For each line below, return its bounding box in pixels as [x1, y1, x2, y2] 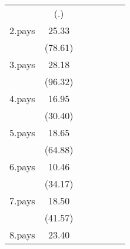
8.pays [9, 228, 35, 241]
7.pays [9, 194, 35, 207]
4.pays [9, 92, 35, 105]
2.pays [9, 23, 35, 37]
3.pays [9, 58, 35, 71]
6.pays [9, 160, 35, 173]
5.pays [9, 126, 35, 139]
